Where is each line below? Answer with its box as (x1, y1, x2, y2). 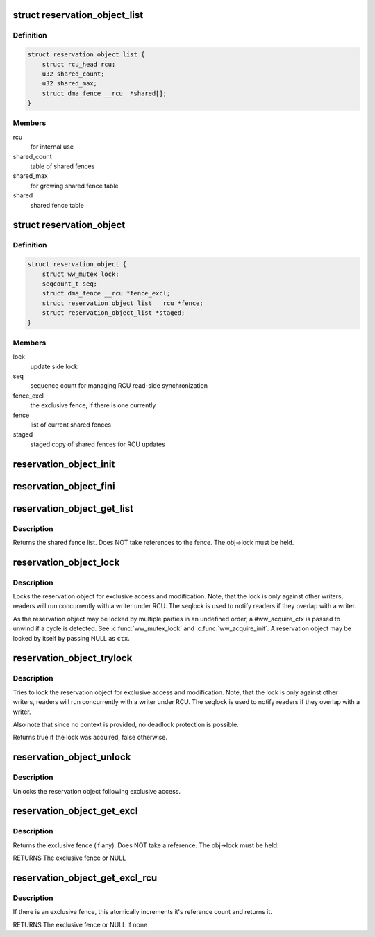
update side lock (30, 362, 78, 370)
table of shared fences (30, 162, 95, 170)
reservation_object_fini (12, 480, 115, 492)
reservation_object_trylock (12, 652, 133, 664)
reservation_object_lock (12, 556, 120, 568)
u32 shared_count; (42, 70, 105, 78)
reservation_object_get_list (12, 503, 133, 514)
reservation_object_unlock (12, 751, 131, 763)
